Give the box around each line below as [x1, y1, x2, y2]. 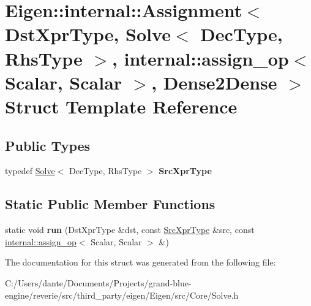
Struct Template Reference [5, 93, 238, 118]
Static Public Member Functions [5, 194, 215, 213]
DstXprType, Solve [5, 21, 171, 47]
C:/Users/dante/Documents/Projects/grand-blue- [5, 276, 192, 289]
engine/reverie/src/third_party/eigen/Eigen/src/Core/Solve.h [5, 288, 239, 301]
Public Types [5, 136, 91, 155]
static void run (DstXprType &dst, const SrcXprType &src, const [5, 223, 255, 236]
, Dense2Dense [151, 69, 277, 94]
